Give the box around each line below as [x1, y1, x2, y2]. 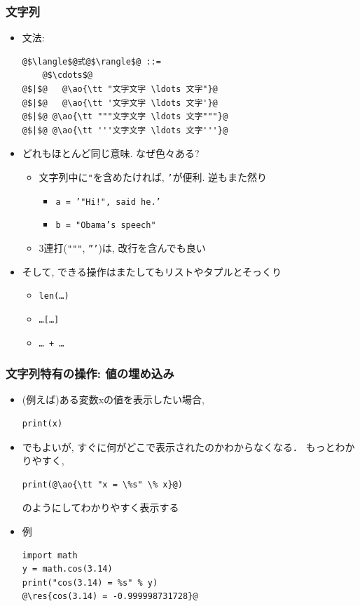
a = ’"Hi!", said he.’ [55, 196, 161, 207]
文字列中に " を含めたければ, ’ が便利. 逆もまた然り [39, 169, 268, 184]
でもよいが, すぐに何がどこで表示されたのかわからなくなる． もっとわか [22, 439, 355, 454]
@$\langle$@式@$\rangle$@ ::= [22, 56, 161, 67]
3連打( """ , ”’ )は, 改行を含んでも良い [39, 240, 206, 255]
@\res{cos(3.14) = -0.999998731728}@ [22, 591, 198, 602]
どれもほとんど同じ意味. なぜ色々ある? [22, 146, 200, 161]
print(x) [22, 418, 63, 429]
